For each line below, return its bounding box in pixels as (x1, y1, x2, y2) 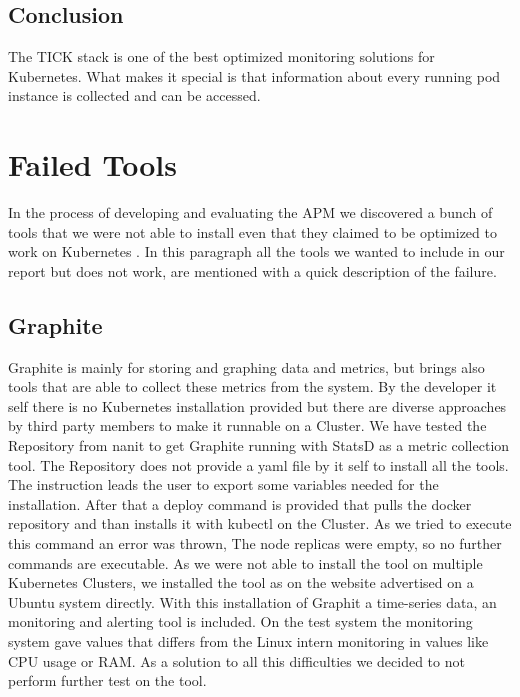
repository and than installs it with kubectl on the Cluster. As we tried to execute (8, 513, 512, 534)
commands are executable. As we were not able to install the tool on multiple (8, 552, 483, 573)
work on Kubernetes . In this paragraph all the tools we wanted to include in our (8, 241, 505, 262)
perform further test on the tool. (8, 670, 207, 691)
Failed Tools (8, 144, 177, 185)
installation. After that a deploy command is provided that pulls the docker (8, 493, 472, 514)
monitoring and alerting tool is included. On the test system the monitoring (8, 611, 473, 632)
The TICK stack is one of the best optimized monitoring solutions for (8, 46, 435, 67)
